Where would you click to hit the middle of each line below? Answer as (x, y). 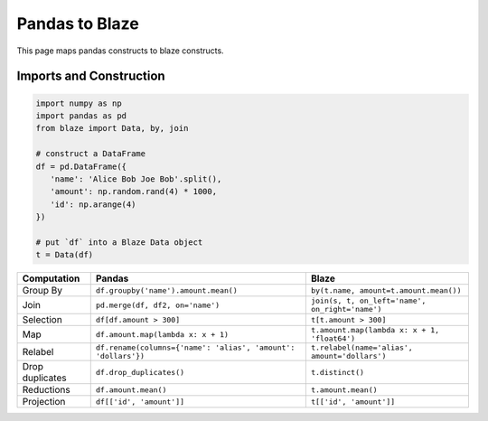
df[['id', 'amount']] (140, 402)
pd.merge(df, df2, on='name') (158, 305)
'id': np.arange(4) (93, 204)
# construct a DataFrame (91, 154)
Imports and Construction (91, 76)
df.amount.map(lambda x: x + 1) (162, 334)
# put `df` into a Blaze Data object (119, 242)
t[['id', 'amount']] (353, 402)
